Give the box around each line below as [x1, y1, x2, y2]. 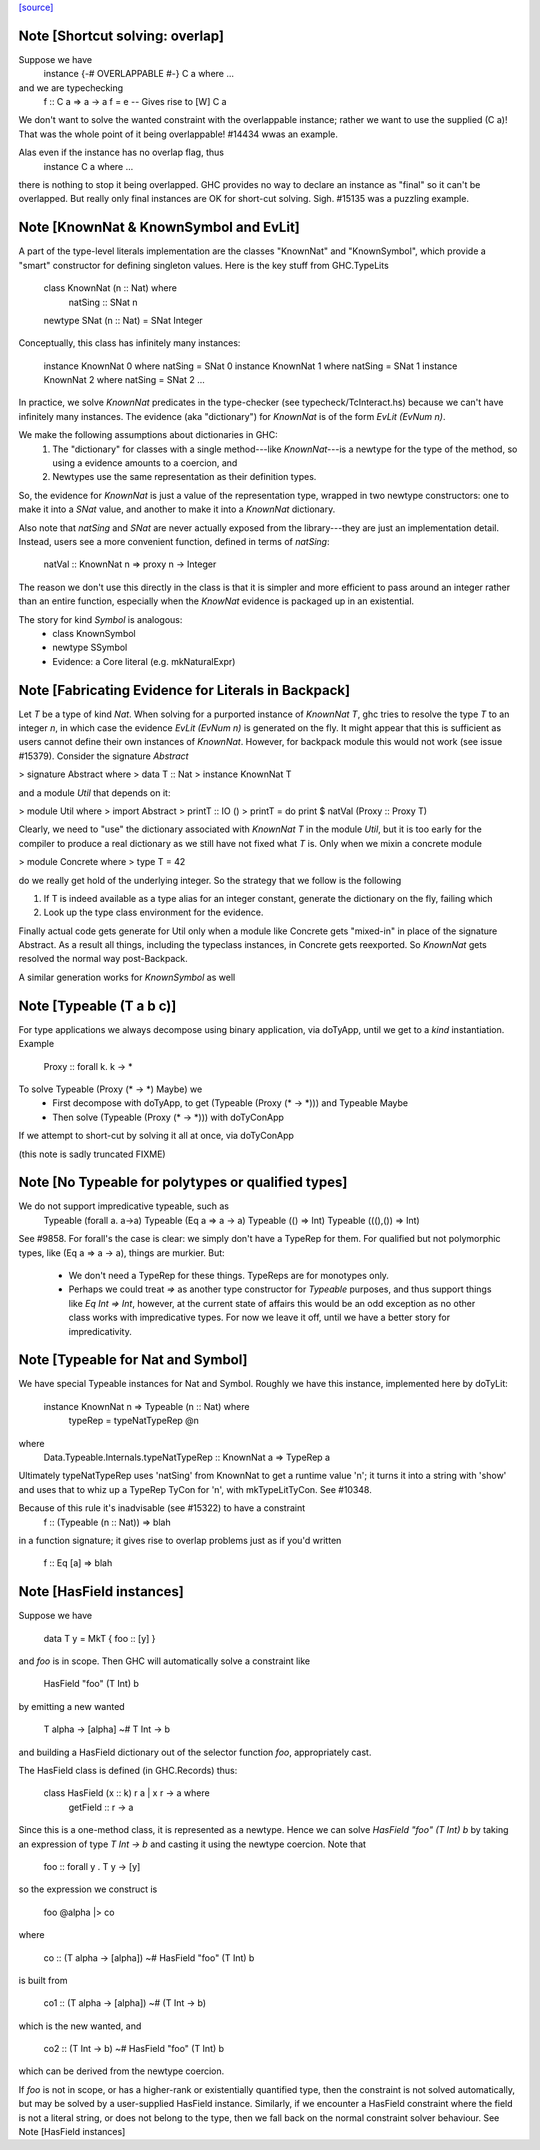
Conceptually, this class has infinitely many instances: [18, 337, 241, 349]
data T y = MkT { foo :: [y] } [43, 1632, 156, 1644]
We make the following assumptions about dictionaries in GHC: [18, 429, 279, 441]
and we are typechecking [18, 81, 124, 94]
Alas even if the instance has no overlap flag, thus [18, 146, 225, 159]
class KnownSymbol [52, 627, 136, 639]
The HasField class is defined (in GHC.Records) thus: [18, 1764, 238, 1776]
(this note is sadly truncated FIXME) [18, 1148, 166, 1160]
